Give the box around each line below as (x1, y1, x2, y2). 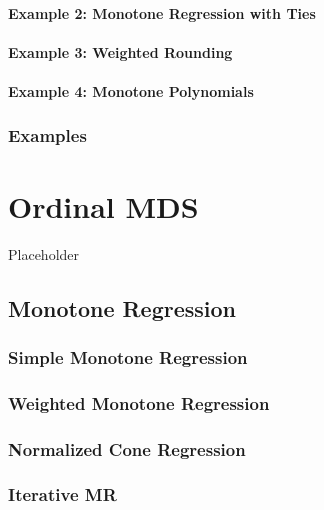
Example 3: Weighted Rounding (8, 41, 233, 62)
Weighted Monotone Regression (8, 390, 270, 415)
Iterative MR (8, 482, 117, 507)
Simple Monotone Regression (8, 344, 248, 369)
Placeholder (8, 243, 80, 264)
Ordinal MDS (8, 185, 199, 226)
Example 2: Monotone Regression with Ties (8, 2, 316, 23)
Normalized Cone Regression (8, 436, 246, 461)
